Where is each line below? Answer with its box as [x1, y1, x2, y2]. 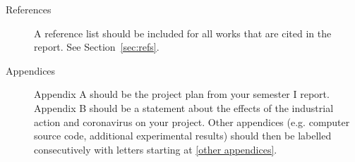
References [6, 2, 52, 16]
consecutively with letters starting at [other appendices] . [34, 142, 277, 156]
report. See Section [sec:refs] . [34, 39, 160, 54]
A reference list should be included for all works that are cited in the [34, 25, 332, 40]
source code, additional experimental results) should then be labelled [34, 128, 332, 143]
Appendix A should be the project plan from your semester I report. [34, 87, 330, 101]
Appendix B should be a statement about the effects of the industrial [34, 100, 334, 115]
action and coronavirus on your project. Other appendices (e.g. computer [34, 114, 350, 129]
